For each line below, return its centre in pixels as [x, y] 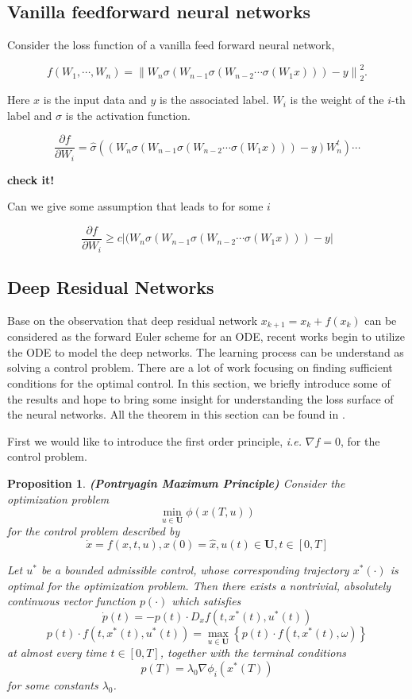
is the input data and [95, 100]
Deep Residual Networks [111, 286]
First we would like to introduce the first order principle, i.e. [155, 440]
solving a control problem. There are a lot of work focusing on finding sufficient [200, 367]
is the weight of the [337, 100]
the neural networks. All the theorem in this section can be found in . [176, 414]
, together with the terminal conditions [253, 653]
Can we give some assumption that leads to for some [135, 206]
